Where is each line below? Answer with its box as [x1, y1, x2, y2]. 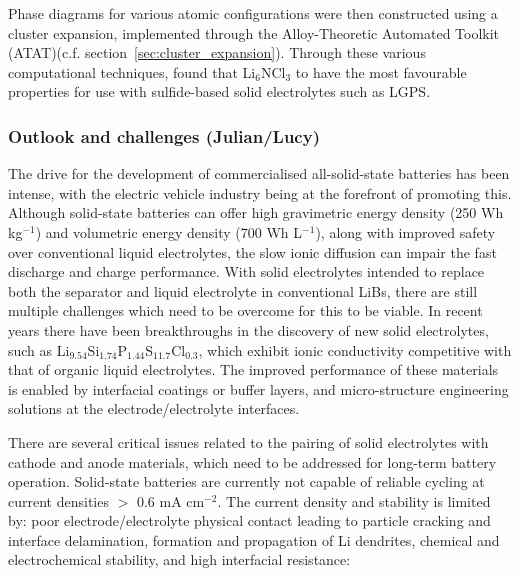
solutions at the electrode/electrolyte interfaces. [8, 398, 300, 419]
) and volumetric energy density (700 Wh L [35, 221, 303, 242]
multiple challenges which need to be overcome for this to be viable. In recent [8, 300, 483, 321]
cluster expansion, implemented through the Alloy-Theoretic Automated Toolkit [8, 22, 500, 43]
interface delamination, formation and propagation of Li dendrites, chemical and [8, 529, 500, 550]
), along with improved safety [315, 221, 496, 242]
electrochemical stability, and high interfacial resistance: [8, 549, 351, 570]
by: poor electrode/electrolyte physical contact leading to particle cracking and [8, 510, 491, 531]
